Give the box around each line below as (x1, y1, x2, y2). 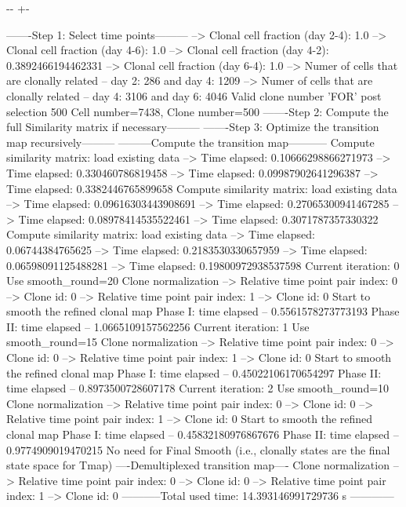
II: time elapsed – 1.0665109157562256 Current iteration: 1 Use (6, 318, 310, 334)
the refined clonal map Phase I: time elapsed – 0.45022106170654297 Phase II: (6, 364, 382, 381)
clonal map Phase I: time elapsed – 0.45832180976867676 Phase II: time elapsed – (6, 426, 399, 443)
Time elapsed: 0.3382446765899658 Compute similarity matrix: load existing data (6, 180, 397, 196)
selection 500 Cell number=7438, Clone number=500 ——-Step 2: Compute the (6, 103, 389, 119)
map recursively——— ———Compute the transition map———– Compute (6, 133, 375, 150)
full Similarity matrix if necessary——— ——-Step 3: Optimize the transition (6, 119, 379, 135)
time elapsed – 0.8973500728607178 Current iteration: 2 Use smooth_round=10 (6, 380, 390, 396)
